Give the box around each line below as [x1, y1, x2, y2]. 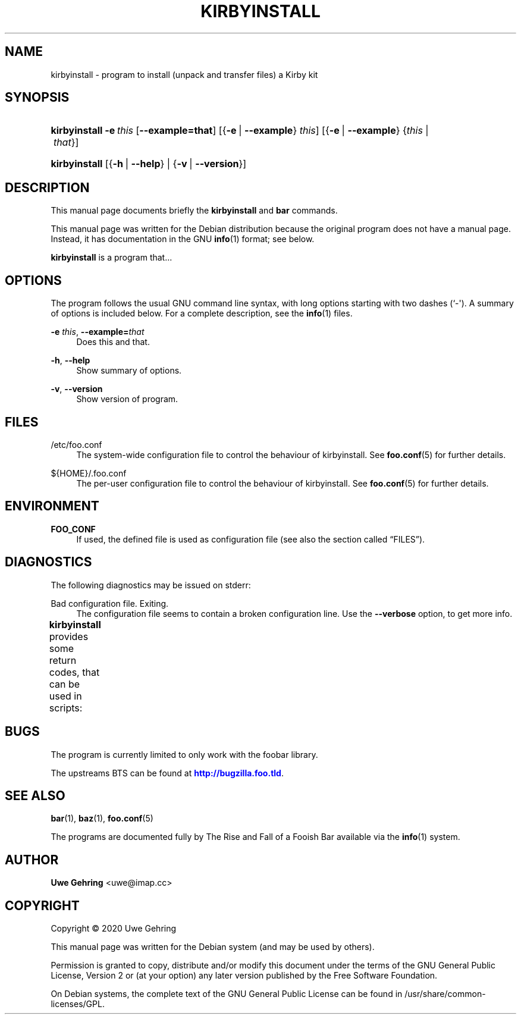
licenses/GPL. [51, 999, 105, 1009]
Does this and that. [76, 337, 150, 347]
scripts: [49, 701, 83, 714]
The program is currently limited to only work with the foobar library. [51, 749, 318, 760]
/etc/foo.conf [51, 439, 102, 450]
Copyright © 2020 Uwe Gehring [51, 923, 177, 934]
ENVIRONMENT [5, 498, 99, 514]
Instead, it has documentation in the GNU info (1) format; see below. [51, 234, 315, 244]
